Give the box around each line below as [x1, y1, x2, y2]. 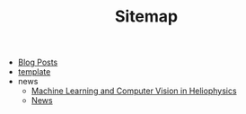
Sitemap [114, 6, 179, 27]
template [17, 66, 51, 77]
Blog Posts [17, 57, 58, 68]
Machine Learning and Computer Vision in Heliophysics [31, 85, 237, 96]
